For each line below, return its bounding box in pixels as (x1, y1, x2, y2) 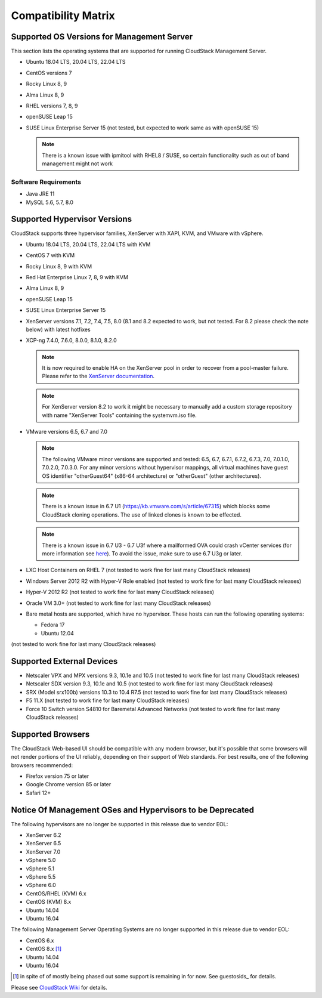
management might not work (42, 160, 113, 167)
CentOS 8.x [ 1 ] (26, 946, 62, 953)
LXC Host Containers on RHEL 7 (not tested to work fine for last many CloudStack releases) (26, 567, 250, 574)
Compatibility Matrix (11, 9, 116, 22)
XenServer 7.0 (26, 848, 61, 855)
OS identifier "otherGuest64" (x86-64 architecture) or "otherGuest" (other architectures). (42, 472, 262, 480)
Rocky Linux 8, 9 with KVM (26, 262, 92, 270)
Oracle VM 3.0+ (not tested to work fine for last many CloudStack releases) (26, 600, 211, 607)
